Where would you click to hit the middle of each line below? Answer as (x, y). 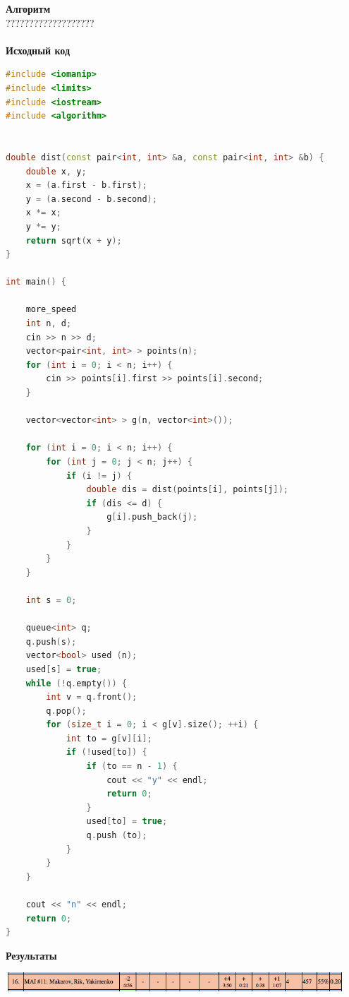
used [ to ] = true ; (127, 822)
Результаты (31, 955)
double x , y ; (56, 171)
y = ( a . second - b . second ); (91, 199)
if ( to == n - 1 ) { (132, 766)
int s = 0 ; (51, 600)
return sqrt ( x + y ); (74, 240)
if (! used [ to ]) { (106, 752)
